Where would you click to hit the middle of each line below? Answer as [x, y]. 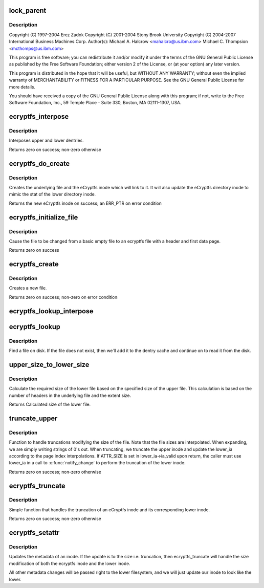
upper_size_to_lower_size [49, 364]
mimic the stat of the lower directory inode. [53, 194]
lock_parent [28, 11]
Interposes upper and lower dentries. [46, 141]
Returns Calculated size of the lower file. [50, 404]
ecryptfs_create [34, 264]
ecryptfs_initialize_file [44, 217]
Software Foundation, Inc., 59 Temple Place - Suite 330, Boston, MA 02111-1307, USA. [95, 103]
